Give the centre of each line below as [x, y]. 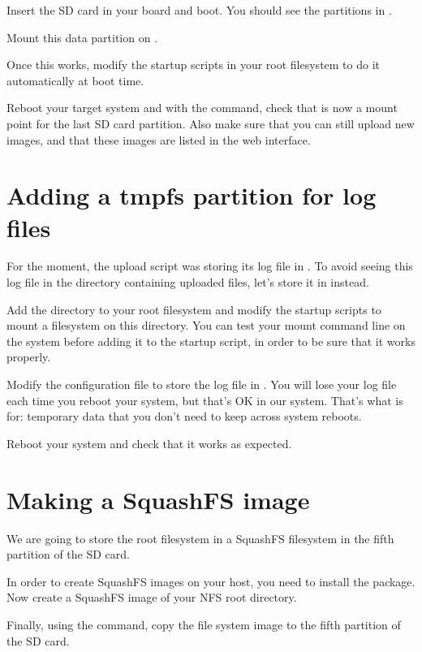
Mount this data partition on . [82, 37]
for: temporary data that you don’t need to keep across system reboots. [184, 416]
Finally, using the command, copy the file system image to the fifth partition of [204, 624]
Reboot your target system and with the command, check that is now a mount [202, 108]
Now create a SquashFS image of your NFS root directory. [152, 597]
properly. [29, 357]
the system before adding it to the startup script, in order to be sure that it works [211, 341]
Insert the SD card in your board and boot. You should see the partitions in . [199, 10]
